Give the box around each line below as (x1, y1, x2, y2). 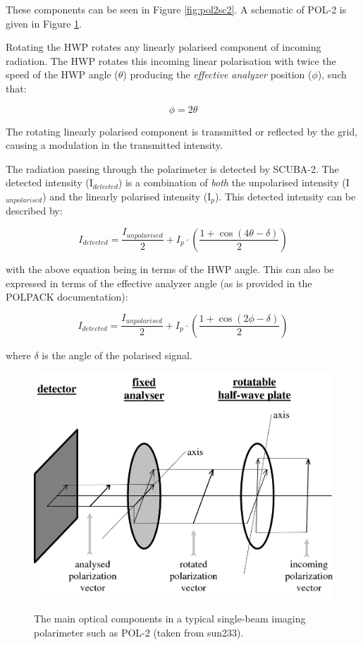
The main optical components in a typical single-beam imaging (34, 611, 306, 626)
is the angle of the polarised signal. (42, 347, 192, 362)
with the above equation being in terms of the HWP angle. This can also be (6, 261, 334, 276)
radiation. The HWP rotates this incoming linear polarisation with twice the (6, 53, 336, 68)
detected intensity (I (6, 175, 93, 190)
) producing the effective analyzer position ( (123, 67, 312, 82)
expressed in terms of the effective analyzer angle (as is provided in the (6, 275, 312, 290)
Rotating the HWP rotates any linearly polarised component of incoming (6, 40, 321, 54)
